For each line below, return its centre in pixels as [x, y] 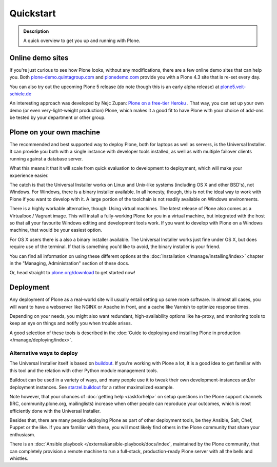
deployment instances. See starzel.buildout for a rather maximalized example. [92, 387]
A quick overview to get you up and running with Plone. [82, 40]
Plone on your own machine [55, 132]
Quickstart [33, 13]
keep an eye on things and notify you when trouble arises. [71, 323]
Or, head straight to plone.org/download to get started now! [72, 273]
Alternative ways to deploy [44, 353]
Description [36, 31]
